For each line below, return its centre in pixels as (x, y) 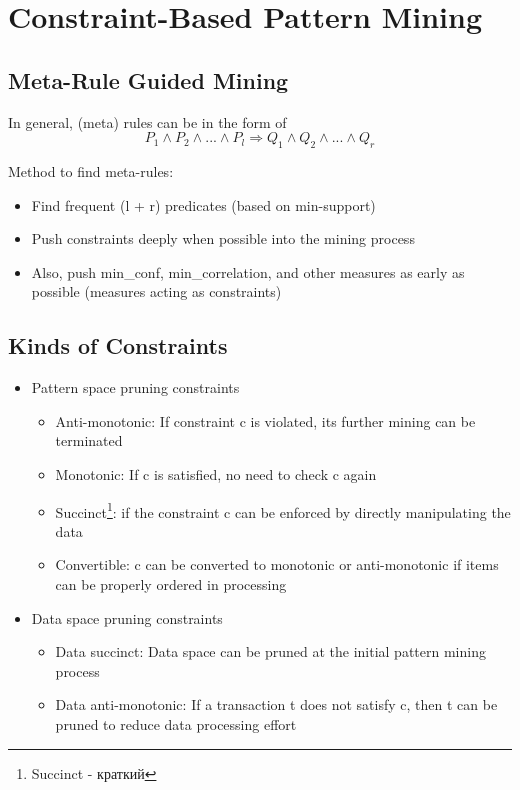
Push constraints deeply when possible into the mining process (223, 238)
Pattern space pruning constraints (135, 387)
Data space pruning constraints (127, 617)
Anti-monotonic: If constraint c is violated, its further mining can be (265, 420)
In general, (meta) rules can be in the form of (147, 121)
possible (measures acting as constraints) (156, 291)
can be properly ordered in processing (171, 583)
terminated (89, 440)
